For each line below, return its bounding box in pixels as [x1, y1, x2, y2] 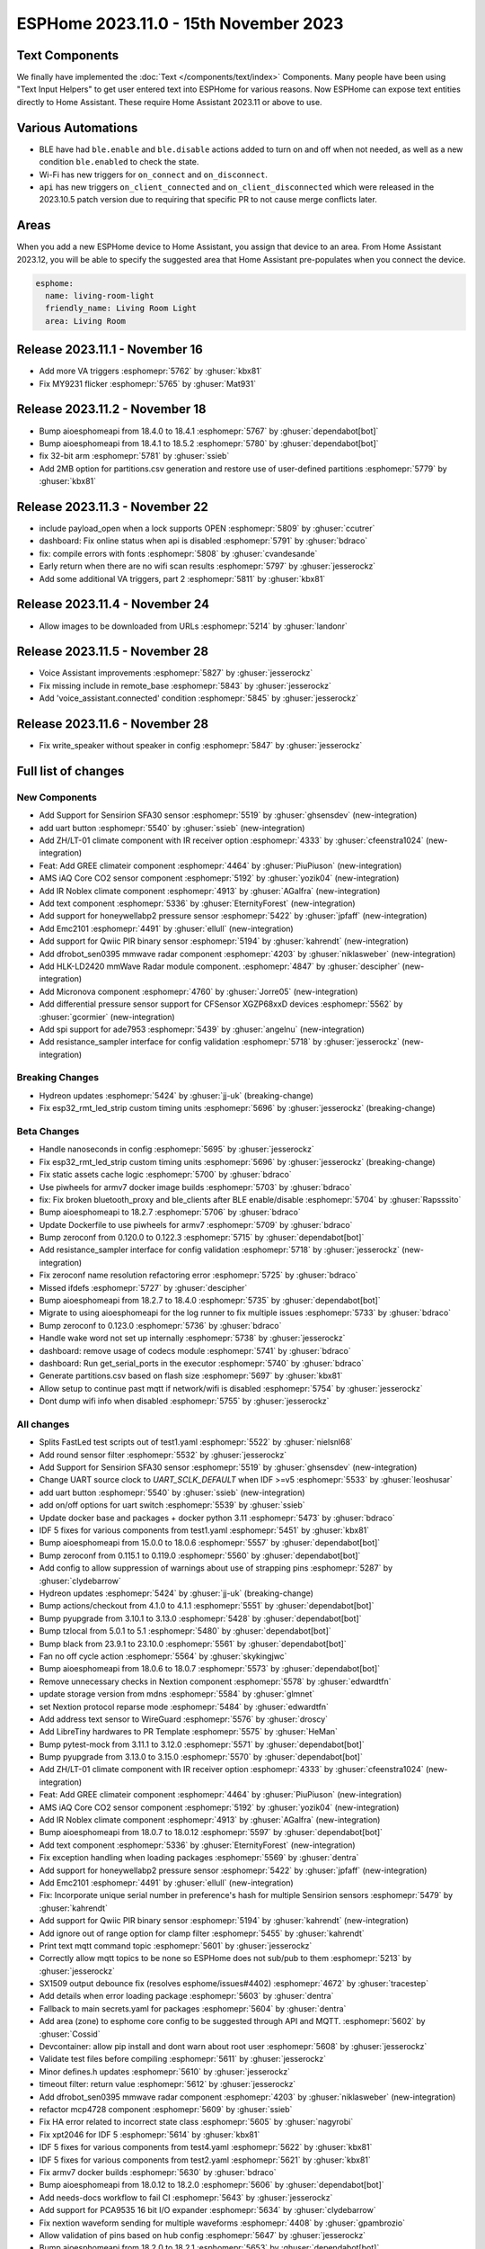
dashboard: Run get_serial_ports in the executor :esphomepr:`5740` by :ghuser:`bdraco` [39, 1357, 364, 1368]
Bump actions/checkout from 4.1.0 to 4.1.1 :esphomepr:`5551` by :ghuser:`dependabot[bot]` [39, 1600, 375, 1611]
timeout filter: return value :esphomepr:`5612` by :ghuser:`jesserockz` [39, 2079, 296, 2090]
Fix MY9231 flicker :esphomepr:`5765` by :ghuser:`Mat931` [39, 378, 256, 389]
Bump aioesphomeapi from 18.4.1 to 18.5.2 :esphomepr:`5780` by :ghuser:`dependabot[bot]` [39, 437, 379, 449]
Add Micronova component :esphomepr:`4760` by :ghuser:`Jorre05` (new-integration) [39, 986, 358, 997]
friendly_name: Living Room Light [45, 303, 198, 314]
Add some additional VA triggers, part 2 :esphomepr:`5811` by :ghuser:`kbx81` [39, 573, 326, 584]
